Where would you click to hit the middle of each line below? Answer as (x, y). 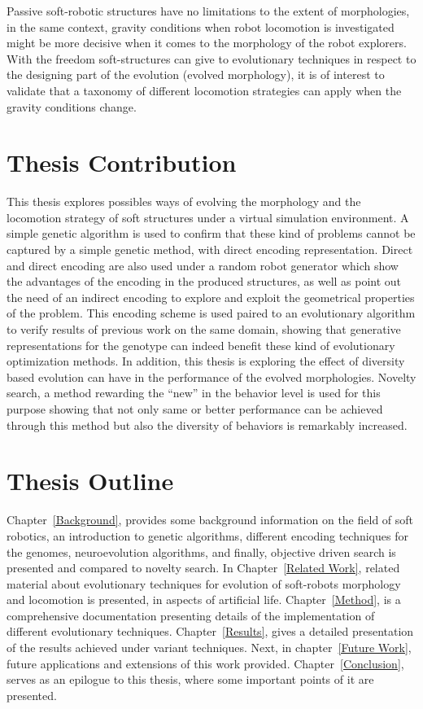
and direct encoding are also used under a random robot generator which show (203, 265)
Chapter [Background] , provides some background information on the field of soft (210, 520)
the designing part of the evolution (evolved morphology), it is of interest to (196, 74)
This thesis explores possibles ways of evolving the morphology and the (184, 201)
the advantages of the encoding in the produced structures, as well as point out (204, 281)
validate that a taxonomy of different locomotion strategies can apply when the (204, 90)
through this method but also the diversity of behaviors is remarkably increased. (207, 425)
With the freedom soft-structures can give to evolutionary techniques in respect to (211, 58)
